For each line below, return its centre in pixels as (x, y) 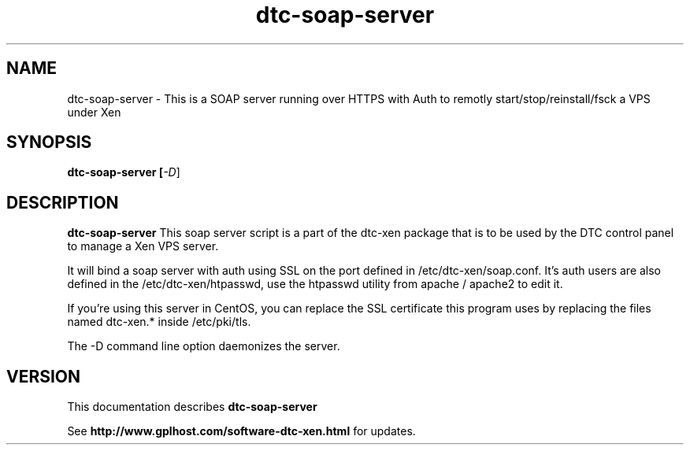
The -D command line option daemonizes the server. (204, 346)
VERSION (44, 376)
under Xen (94, 112)
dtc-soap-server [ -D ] (124, 172)
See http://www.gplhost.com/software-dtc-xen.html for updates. (241, 431)
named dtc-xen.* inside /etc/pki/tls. (159, 322)
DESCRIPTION (63, 202)
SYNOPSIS (49, 142)
